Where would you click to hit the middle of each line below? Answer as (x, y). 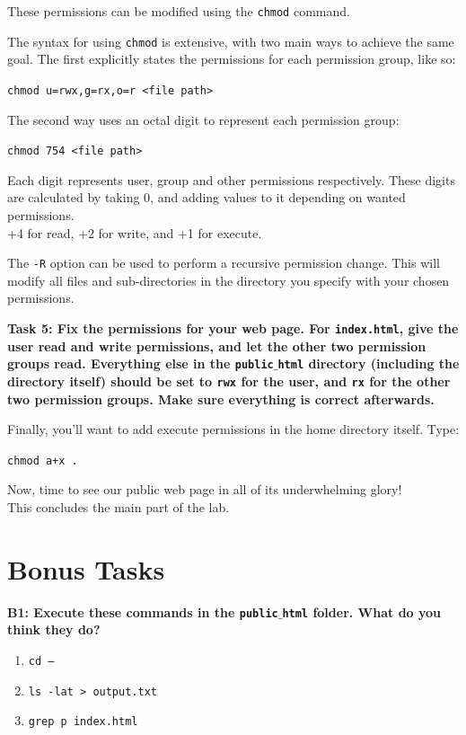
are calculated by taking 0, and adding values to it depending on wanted (207, 197)
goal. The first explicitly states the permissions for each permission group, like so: (232, 59)
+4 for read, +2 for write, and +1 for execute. (135, 232)
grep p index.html (83, 722)
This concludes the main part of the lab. (119, 507)
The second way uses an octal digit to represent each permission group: (203, 119)
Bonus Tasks (86, 568)
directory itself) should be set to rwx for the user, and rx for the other (229, 381)
